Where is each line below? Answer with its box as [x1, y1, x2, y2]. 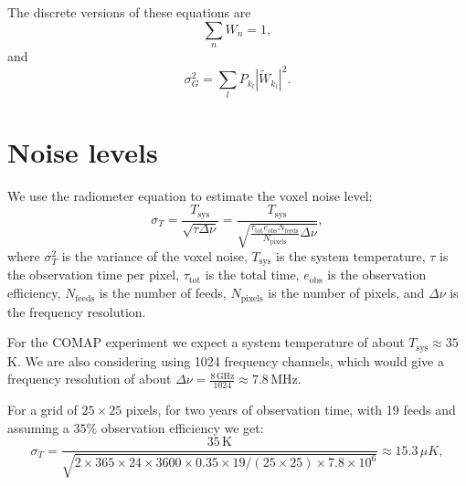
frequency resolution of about [7, 369, 172, 388]
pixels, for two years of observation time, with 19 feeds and [125, 399, 456, 418]
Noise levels [7, 132, 158, 170]
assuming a [7, 417, 69, 437]
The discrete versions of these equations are [7, 3, 251, 21]
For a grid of [7, 399, 78, 418]
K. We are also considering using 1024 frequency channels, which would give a [7, 351, 444, 370]
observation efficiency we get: [101, 417, 264, 437]
